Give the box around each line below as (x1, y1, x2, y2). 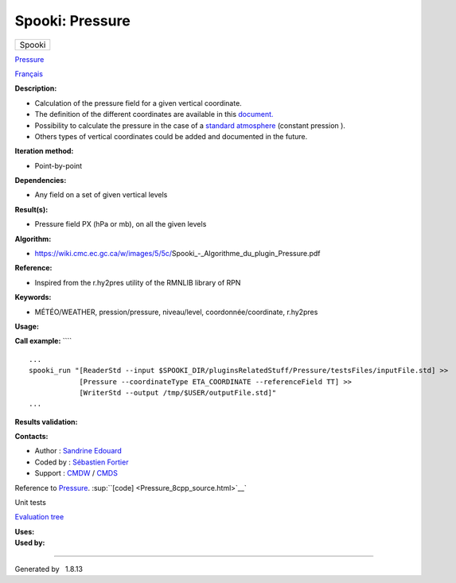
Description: (14, 84, 57, 93)
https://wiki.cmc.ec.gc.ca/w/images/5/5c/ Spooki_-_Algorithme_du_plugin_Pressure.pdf (34, 249, 321, 258)
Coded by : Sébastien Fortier (34, 457, 129, 467)
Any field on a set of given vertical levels (34, 190, 168, 200)
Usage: (14, 321, 40, 331)
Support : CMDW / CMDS (34, 468, 119, 478)
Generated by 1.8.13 (14, 564, 84, 573)
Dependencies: (14, 176, 67, 185)
